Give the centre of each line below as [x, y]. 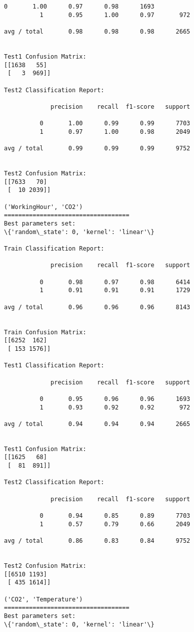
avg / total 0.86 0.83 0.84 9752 [97, 541]
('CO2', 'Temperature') [43, 599]
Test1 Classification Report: [54, 366]
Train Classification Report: [54, 249]
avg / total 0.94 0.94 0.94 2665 [97, 424]
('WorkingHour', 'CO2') [43, 207]
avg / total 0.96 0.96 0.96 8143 [97, 307]
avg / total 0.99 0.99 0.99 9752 [97, 149]
